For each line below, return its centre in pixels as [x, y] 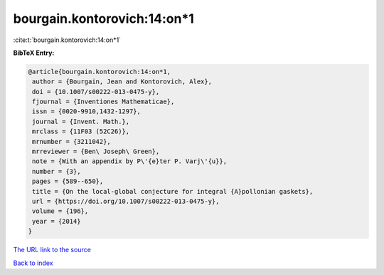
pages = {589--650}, [68, 181]
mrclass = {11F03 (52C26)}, [81, 131]
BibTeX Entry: [34, 53]
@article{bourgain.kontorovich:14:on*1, [99, 72]
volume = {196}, [60, 211]
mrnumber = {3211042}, [72, 141]
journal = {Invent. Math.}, [81, 121]
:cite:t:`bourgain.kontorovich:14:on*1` [67, 40]
